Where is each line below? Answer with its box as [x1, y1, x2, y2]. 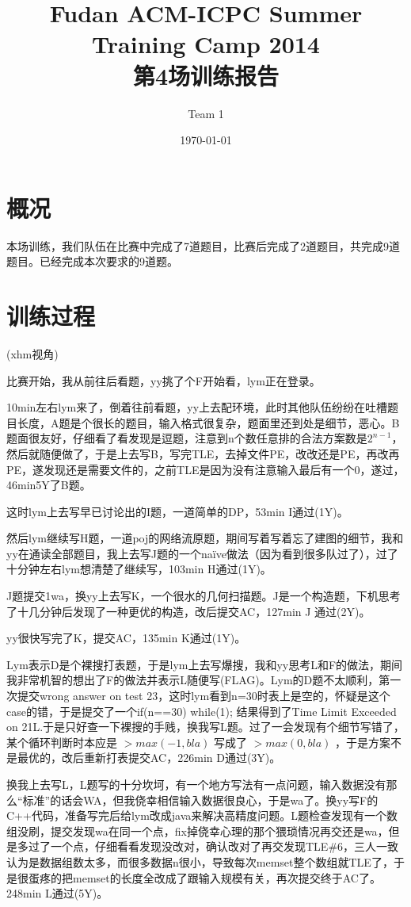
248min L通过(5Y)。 [6, 885, 108, 901]
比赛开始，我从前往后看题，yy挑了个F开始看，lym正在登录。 [6, 372, 321, 388]
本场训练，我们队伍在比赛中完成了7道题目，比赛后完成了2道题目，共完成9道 [6, 237, 400, 254]
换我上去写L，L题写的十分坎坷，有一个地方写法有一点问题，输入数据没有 [6, 776, 386, 792]
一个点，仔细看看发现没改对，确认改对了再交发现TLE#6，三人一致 [50, 838, 399, 855]
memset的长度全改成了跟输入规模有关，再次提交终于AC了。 [72, 869, 381, 886]
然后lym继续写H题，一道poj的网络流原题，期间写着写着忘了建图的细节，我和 [6, 530, 404, 546]
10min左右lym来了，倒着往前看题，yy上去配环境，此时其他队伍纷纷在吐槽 [6, 399, 388, 415]
